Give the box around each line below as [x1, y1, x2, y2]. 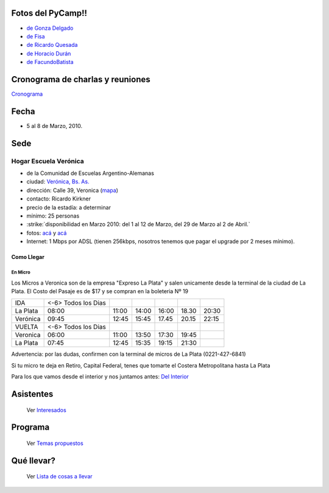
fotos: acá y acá [26, 229, 67, 236]
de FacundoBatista [26, 59, 74, 66]
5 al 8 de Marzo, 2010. [26, 122, 82, 129]
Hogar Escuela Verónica [11, 157, 85, 165]
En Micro [11, 269, 30, 275]
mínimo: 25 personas [26, 212, 80, 219]
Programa [11, 422, 50, 433]
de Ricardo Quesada [26, 41, 78, 49]
